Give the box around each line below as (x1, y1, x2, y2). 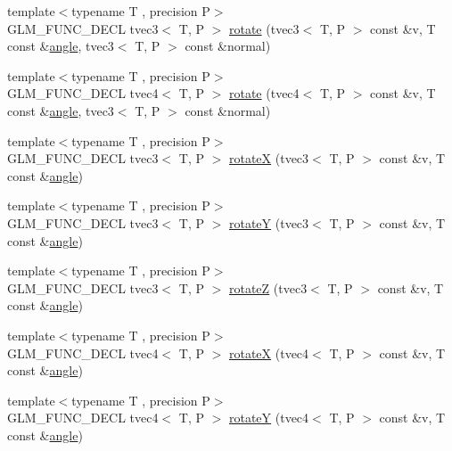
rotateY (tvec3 (228, 213, 309, 232)
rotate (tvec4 (228, 84, 300, 102)
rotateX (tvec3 (228, 149, 309, 168)
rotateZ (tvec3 (228, 278, 308, 297)
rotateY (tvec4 (228, 408, 309, 427)
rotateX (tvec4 (228, 343, 309, 362)
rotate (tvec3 (228, 19, 300, 37)
